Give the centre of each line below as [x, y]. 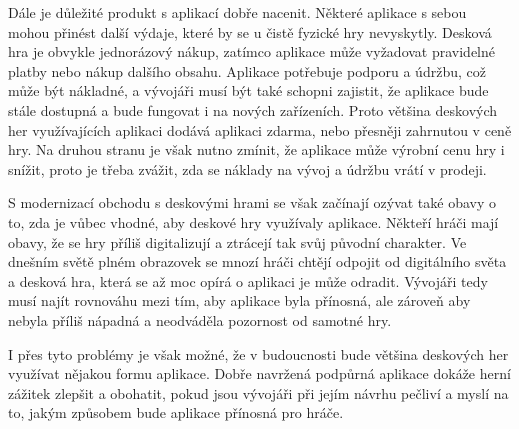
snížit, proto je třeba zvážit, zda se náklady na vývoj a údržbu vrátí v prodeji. [247, 168]
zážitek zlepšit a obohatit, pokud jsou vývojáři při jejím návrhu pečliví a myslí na [258, 392]
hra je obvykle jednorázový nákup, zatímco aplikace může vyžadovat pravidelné [252, 51]
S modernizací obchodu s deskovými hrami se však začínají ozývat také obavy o [252, 202]
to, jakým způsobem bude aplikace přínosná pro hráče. [176, 412]
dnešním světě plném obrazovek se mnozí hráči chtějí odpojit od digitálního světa [257, 261]
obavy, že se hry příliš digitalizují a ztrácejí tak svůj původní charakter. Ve [237, 241]
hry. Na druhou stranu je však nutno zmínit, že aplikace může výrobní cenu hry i [256, 149]
